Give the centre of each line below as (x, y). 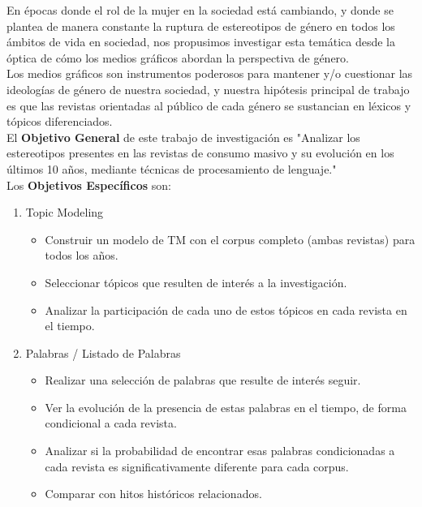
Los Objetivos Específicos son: (89, 185)
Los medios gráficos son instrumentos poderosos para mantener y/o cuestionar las (210, 73)
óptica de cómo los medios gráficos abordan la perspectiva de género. (178, 57)
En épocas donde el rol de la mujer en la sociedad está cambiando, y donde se (200, 10)
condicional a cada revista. (111, 423)
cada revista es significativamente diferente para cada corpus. (197, 466)
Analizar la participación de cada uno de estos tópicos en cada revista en (226, 309)
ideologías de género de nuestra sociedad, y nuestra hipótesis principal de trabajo (208, 89)
